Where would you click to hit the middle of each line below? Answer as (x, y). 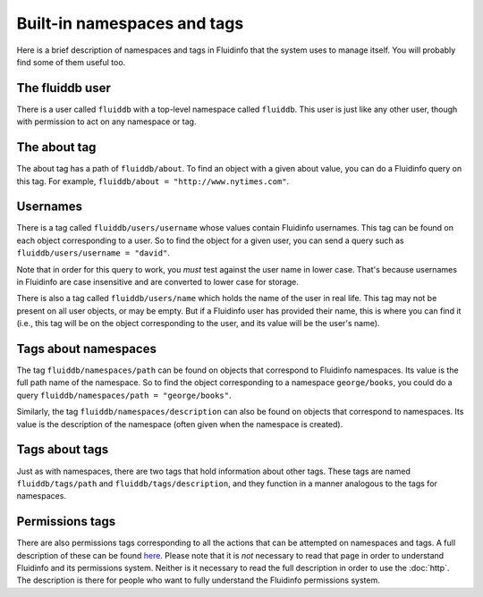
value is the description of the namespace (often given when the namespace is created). (180, 424)
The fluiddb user (64, 88)
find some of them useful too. (71, 62)
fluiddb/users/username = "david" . (93, 253)
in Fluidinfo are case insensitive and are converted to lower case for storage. (158, 282)
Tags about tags (63, 450)
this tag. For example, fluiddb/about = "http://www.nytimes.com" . (153, 181)
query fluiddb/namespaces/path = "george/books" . (124, 395)
